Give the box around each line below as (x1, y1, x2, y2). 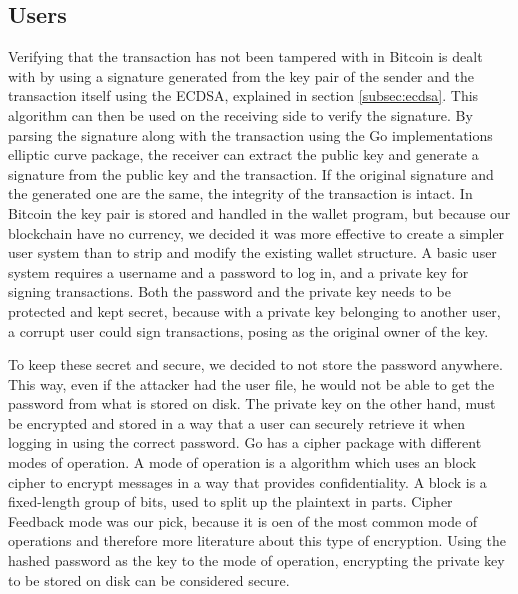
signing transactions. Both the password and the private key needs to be (8, 281, 451, 302)
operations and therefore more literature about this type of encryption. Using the (8, 530, 506, 551)
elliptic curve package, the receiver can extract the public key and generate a (8, 144, 479, 165)
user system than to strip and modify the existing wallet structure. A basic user (8, 242, 497, 263)
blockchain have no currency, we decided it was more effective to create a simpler (8, 222, 505, 243)
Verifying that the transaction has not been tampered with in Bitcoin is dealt (8, 46, 483, 67)
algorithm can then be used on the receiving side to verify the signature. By (8, 104, 473, 125)
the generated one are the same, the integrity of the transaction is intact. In (8, 183, 473, 204)
